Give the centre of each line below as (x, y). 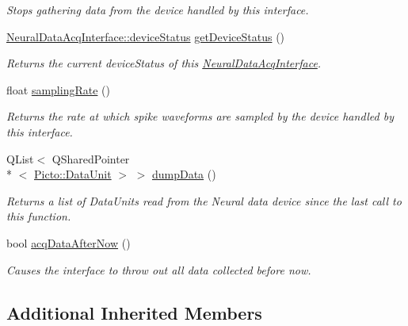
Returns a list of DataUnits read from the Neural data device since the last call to (204, 200)
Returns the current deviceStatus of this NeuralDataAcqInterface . (164, 63)
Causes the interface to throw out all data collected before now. (159, 269)
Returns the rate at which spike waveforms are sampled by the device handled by (200, 116)
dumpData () (184, 174)
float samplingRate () (58, 89)
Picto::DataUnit (73, 174)
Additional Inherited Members (134, 312)
